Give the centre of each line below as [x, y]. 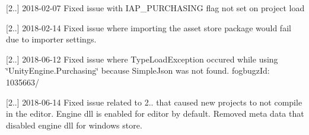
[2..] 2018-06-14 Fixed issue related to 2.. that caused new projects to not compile [154, 102]
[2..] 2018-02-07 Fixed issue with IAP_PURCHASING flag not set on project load [155, 8]
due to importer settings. [51, 39]
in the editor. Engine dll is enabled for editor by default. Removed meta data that [155, 113]
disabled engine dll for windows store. [74, 125]
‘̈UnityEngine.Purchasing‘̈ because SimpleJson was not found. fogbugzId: [138, 70]
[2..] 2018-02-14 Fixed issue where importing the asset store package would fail [149, 27]
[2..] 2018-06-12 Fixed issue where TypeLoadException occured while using [142, 59]
